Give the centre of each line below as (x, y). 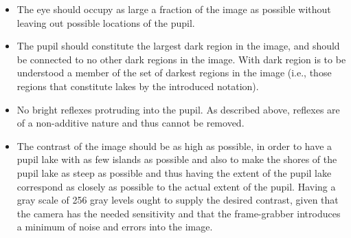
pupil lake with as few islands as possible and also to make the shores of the (177, 159)
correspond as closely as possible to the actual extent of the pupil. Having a (176, 186)
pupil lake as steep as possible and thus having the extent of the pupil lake (174, 172)
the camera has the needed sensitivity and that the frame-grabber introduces (179, 213)
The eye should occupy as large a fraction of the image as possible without (174, 9)
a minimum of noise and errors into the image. (115, 227)
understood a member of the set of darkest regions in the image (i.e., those (174, 73)
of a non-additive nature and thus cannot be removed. (131, 123)
